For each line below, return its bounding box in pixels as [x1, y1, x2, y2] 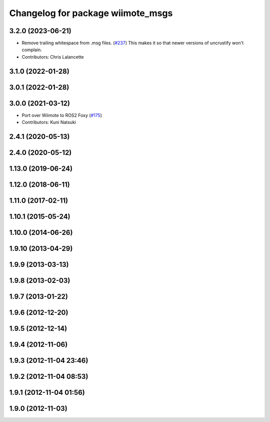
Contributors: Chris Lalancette [21, 54, 84, 60]
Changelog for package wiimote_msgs [9, 8, 173, 19]
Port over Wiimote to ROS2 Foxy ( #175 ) [21, 112, 102, 118]
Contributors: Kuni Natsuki [21, 119, 76, 125]
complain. [21, 47, 42, 53]
